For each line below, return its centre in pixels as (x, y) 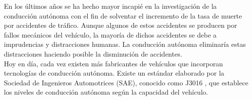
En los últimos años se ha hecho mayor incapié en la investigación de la (110, 6)
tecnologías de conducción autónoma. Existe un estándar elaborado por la (114, 73)
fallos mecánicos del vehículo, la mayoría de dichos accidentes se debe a (110, 34)
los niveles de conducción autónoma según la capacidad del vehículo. (106, 92)
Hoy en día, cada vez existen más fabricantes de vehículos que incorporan (114, 63)
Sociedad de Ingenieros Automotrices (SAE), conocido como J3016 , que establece (126, 82)
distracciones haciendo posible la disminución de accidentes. (93, 53)
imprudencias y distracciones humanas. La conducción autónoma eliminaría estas (125, 44)
